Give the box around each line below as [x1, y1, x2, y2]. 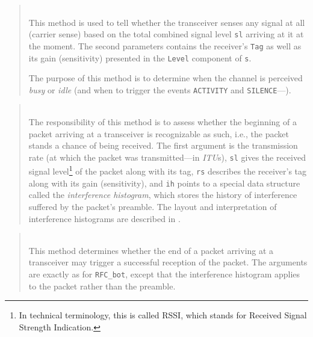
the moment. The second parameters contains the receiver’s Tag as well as [28, 39, 302, 52]
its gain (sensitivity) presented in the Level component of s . [28, 51, 252, 64]
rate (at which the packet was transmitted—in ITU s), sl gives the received [28, 150, 306, 163]
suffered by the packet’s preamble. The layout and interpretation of [28, 200, 277, 212]
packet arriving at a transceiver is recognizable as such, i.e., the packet [28, 127, 289, 140]
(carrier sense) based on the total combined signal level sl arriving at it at [28, 28, 304, 40]
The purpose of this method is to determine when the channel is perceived [28, 72, 303, 84]
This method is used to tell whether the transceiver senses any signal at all [28, 16, 305, 28]
